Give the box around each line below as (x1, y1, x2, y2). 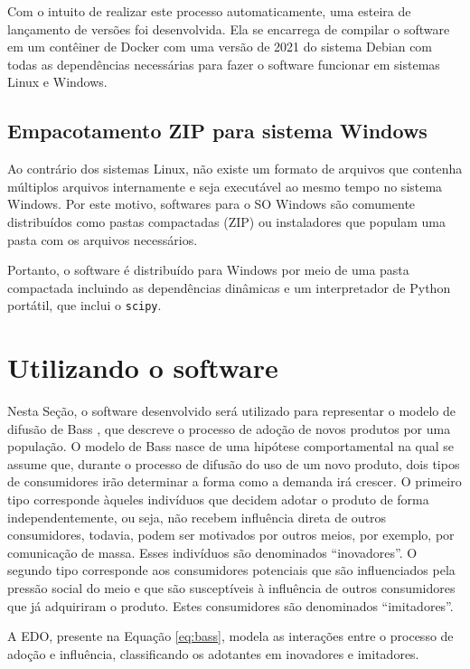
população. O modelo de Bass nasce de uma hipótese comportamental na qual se (7, 437, 455, 456)
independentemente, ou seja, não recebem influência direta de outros (7, 507, 387, 526)
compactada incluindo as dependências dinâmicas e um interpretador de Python (7, 278, 451, 297)
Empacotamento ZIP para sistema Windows (7, 117, 428, 145)
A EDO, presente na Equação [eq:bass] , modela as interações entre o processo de (7, 627, 454, 645)
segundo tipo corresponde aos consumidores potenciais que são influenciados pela (7, 561, 456, 579)
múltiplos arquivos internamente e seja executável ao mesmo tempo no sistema (7, 176, 443, 195)
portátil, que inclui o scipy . (7, 296, 162, 315)
